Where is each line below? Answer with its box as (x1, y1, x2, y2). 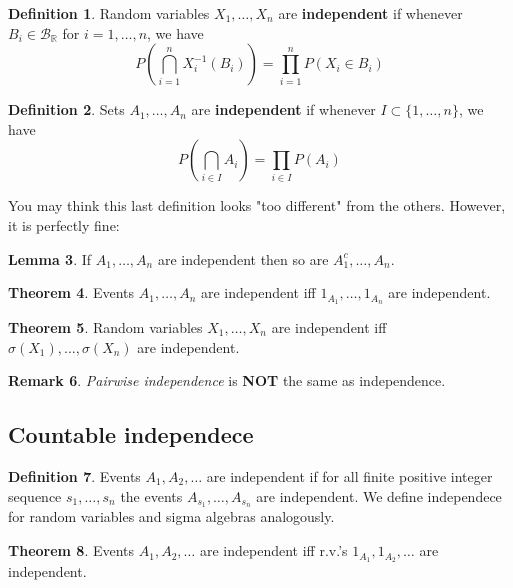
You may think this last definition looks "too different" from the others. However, (8, 195, 506, 216)
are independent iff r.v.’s (199, 540, 348, 561)
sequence (8, 485, 62, 506)
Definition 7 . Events (8, 466, 141, 486)
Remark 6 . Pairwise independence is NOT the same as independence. (8, 370, 446, 391)
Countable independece (8, 419, 254, 450)
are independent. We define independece (256, 485, 502, 506)
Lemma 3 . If (8, 248, 92, 269)
